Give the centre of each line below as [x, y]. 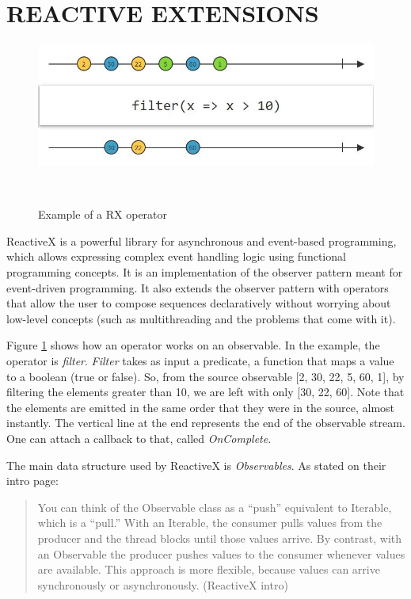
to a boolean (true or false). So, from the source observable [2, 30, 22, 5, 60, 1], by [205, 376]
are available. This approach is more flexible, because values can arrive [209, 569]
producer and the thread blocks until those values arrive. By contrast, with [220, 538]
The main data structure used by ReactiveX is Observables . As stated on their [196, 465]
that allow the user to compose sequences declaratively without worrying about [199, 303]
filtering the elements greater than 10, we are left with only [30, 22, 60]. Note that [205, 392]
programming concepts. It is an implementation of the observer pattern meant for [205, 272]
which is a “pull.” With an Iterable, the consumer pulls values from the [210, 523]
